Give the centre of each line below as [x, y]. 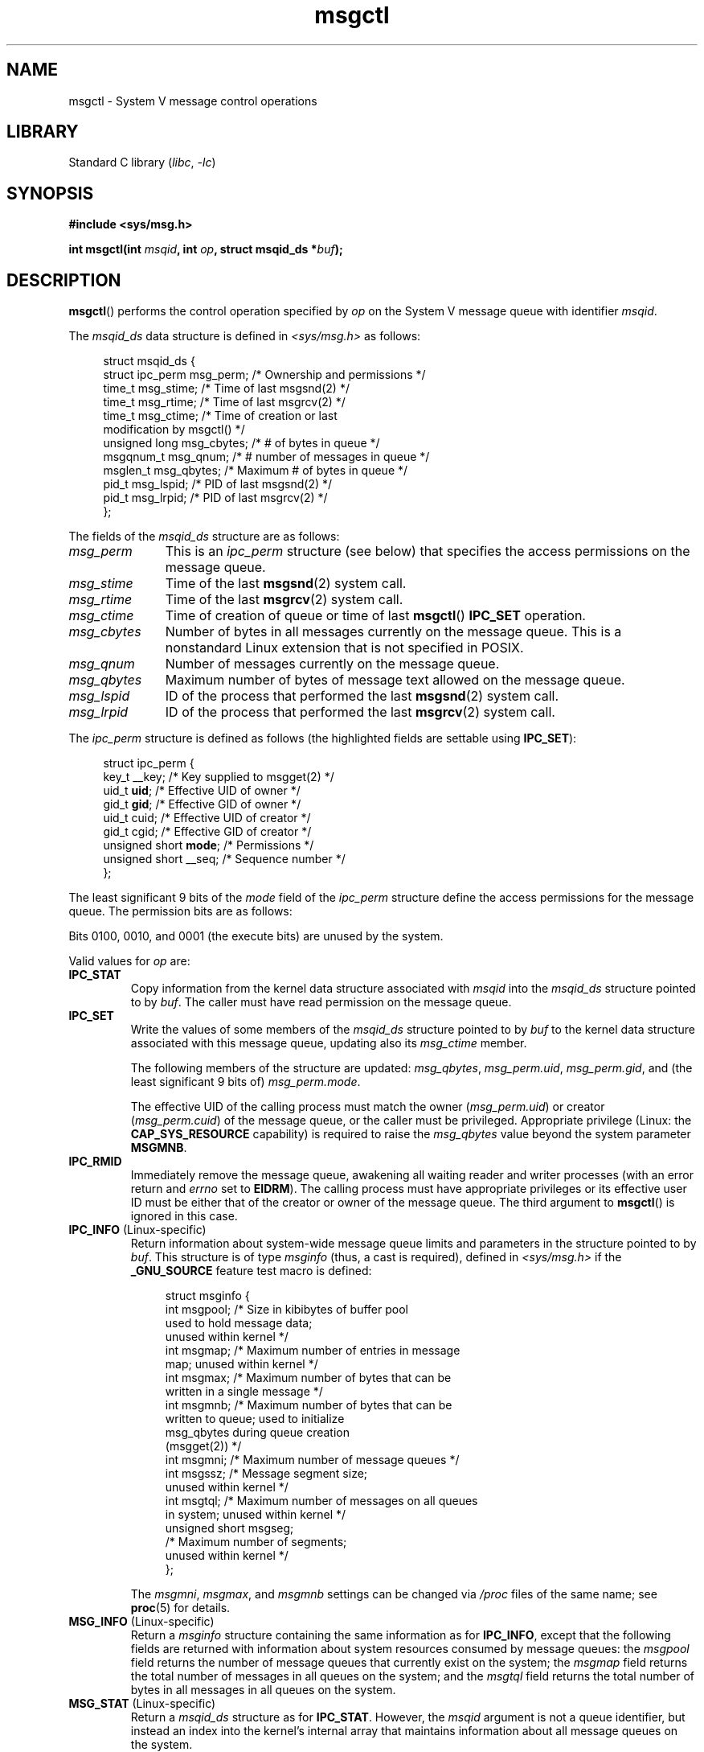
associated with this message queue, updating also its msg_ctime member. [329, 1043]
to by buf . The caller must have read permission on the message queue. [321, 1002]
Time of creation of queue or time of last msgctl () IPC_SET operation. [375, 616]
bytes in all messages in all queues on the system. [263, 1690]
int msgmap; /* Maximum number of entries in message [313, 1351]
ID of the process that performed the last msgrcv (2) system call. [360, 712]
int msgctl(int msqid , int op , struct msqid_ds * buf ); [206, 249]
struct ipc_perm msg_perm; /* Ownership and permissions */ [264, 375]
